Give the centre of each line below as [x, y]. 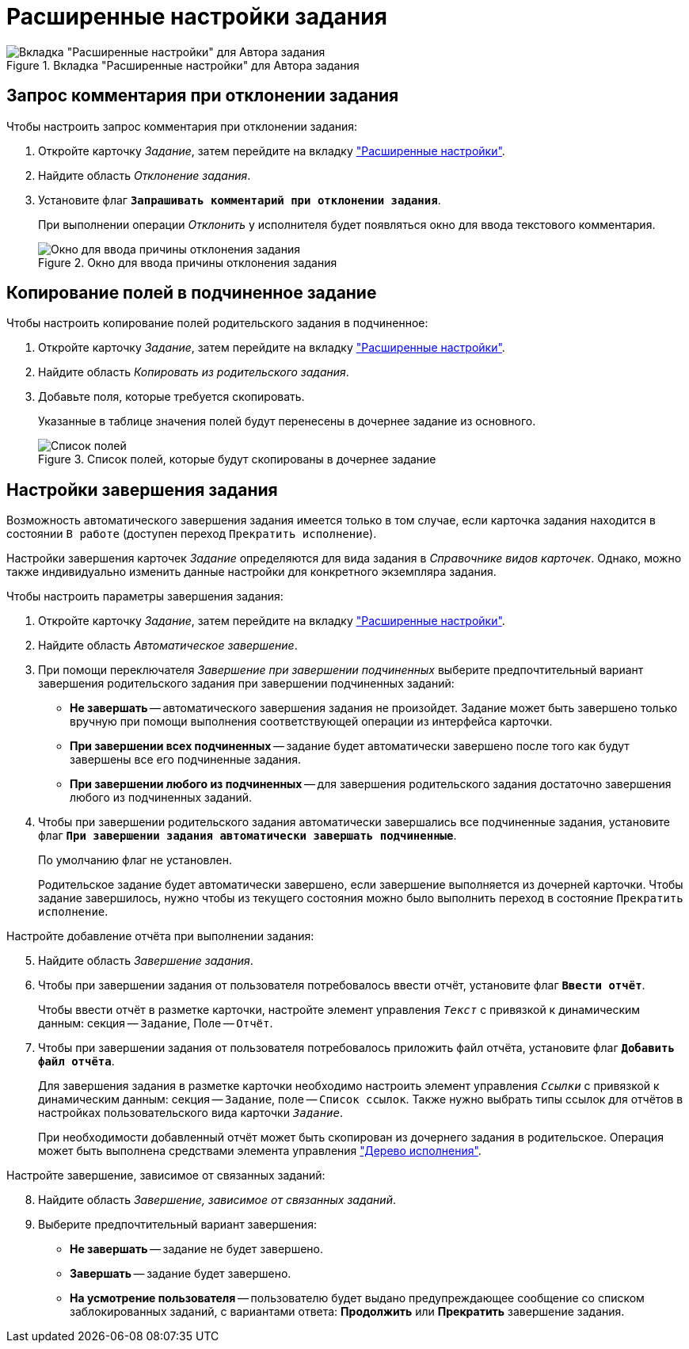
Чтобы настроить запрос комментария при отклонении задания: [182, 126]
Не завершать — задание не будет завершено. [196, 1249]
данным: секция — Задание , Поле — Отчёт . [156, 1023]
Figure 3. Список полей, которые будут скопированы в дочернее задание [237, 459]
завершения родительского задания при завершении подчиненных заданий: [246, 684]
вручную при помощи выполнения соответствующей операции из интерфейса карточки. [311, 722]
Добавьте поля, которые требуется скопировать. [171, 397]
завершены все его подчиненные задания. [186, 760]
